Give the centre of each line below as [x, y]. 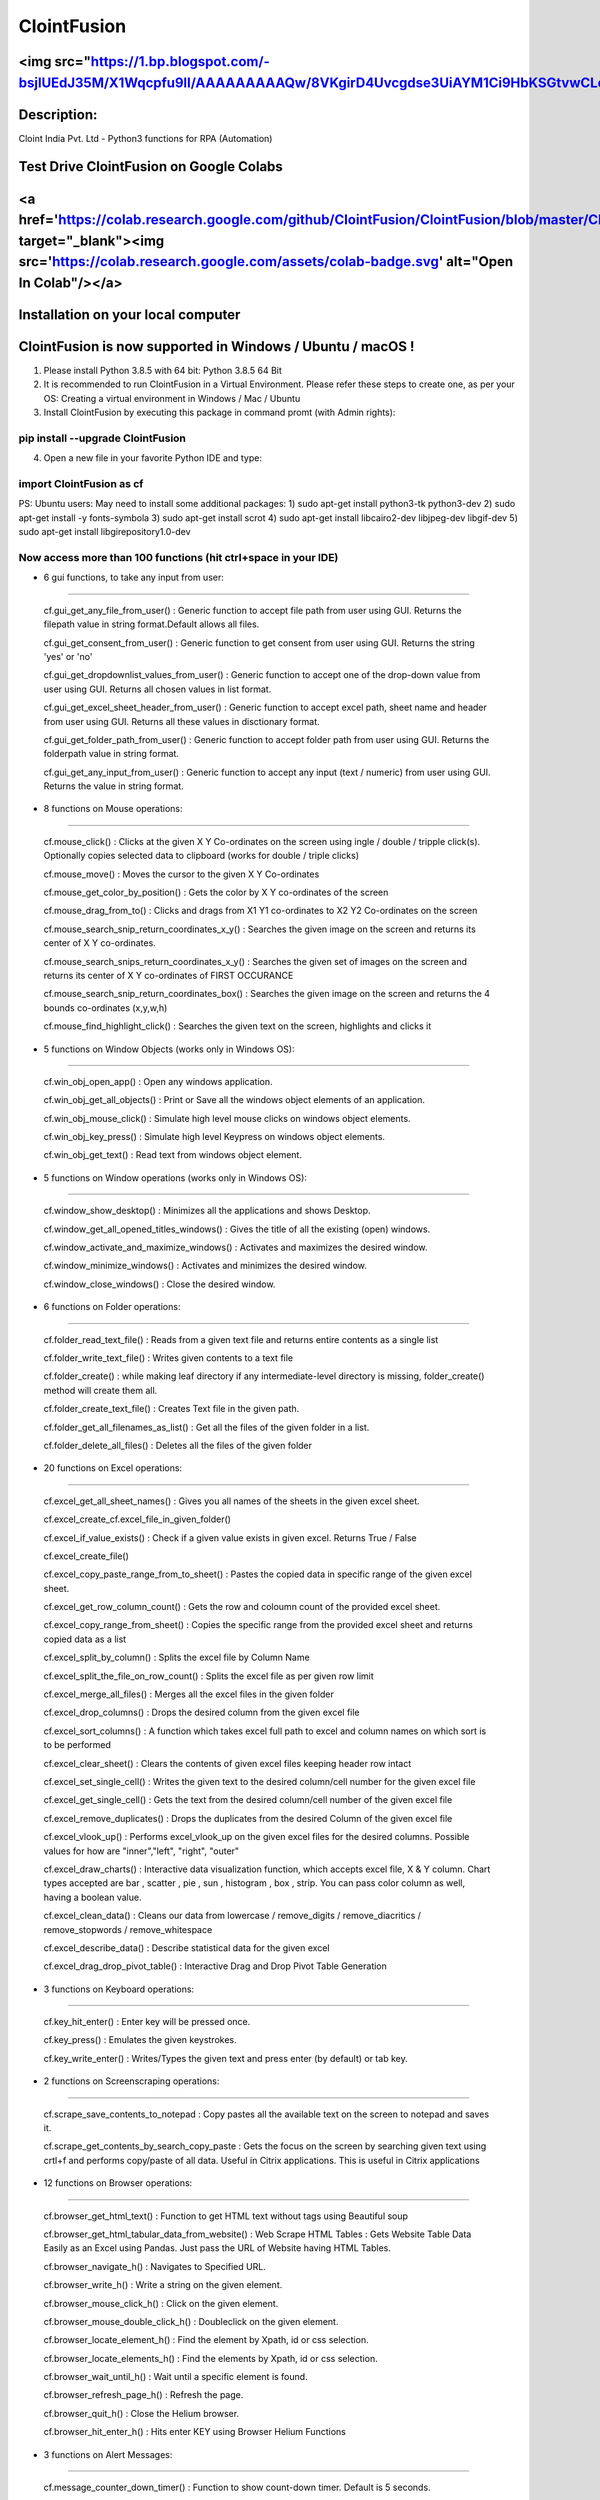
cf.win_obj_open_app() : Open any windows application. [158, 1081]
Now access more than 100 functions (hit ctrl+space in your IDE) [178, 557]
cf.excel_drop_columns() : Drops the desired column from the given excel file [201, 1712]
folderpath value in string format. [111, 754]
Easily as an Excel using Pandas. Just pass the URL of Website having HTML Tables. [217, 2248]
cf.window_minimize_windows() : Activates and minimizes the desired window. [205, 1266]
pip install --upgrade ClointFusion [102, 438]
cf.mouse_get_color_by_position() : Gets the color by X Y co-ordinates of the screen [216, 892]
